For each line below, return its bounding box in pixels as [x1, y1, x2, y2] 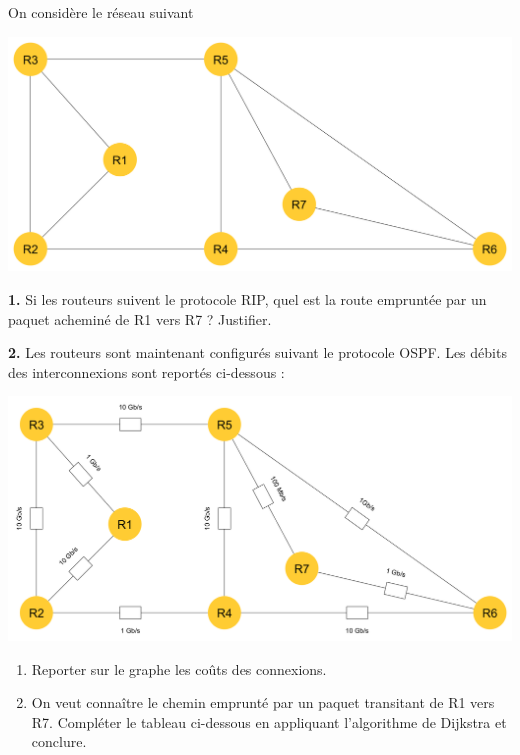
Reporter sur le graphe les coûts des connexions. [31, 658, 327, 679]
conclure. [31, 731, 87, 752]
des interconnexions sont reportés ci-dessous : [8, 361, 285, 382]
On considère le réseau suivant [8, 2, 194, 22]
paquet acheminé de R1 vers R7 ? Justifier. [8, 308, 272, 329]
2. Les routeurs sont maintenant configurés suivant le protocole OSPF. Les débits [8, 342, 507, 363]
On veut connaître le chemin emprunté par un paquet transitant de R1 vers [31, 692, 495, 713]
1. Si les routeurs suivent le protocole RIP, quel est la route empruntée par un [8, 288, 487, 309]
